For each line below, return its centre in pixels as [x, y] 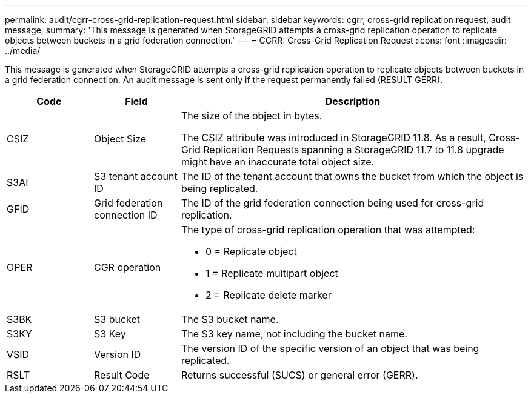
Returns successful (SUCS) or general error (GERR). [299, 375]
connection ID [125, 215]
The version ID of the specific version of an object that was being [330, 348]
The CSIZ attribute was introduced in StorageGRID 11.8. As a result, [333, 138]
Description [353, 101]
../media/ [23, 51]
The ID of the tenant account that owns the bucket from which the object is [352, 176]
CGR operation [127, 267]
